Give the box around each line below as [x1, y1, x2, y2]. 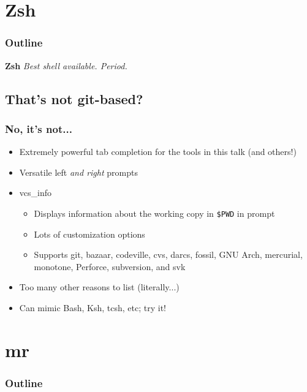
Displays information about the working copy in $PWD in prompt [34, 206, 275, 219]
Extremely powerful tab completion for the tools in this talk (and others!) [19, 145, 297, 158]
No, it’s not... [5, 121, 72, 136]
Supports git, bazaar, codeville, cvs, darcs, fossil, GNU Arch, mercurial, [34, 248, 303, 261]
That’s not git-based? [5, 89, 143, 108]
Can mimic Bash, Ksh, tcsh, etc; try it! [19, 301, 167, 314]
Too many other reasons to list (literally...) [19, 281, 180, 293]
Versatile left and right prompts [19, 165, 138, 178]
